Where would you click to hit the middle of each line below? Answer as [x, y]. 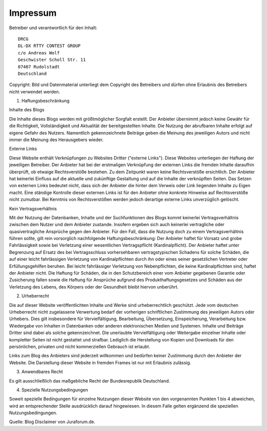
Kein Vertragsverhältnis [33, 208]
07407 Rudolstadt [39, 67]
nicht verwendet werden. [35, 92]
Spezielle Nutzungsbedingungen [55, 390]
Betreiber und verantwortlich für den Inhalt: [53, 28]
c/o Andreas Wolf [39, 53]
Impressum [33, 13]
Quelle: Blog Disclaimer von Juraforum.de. [52, 422]
